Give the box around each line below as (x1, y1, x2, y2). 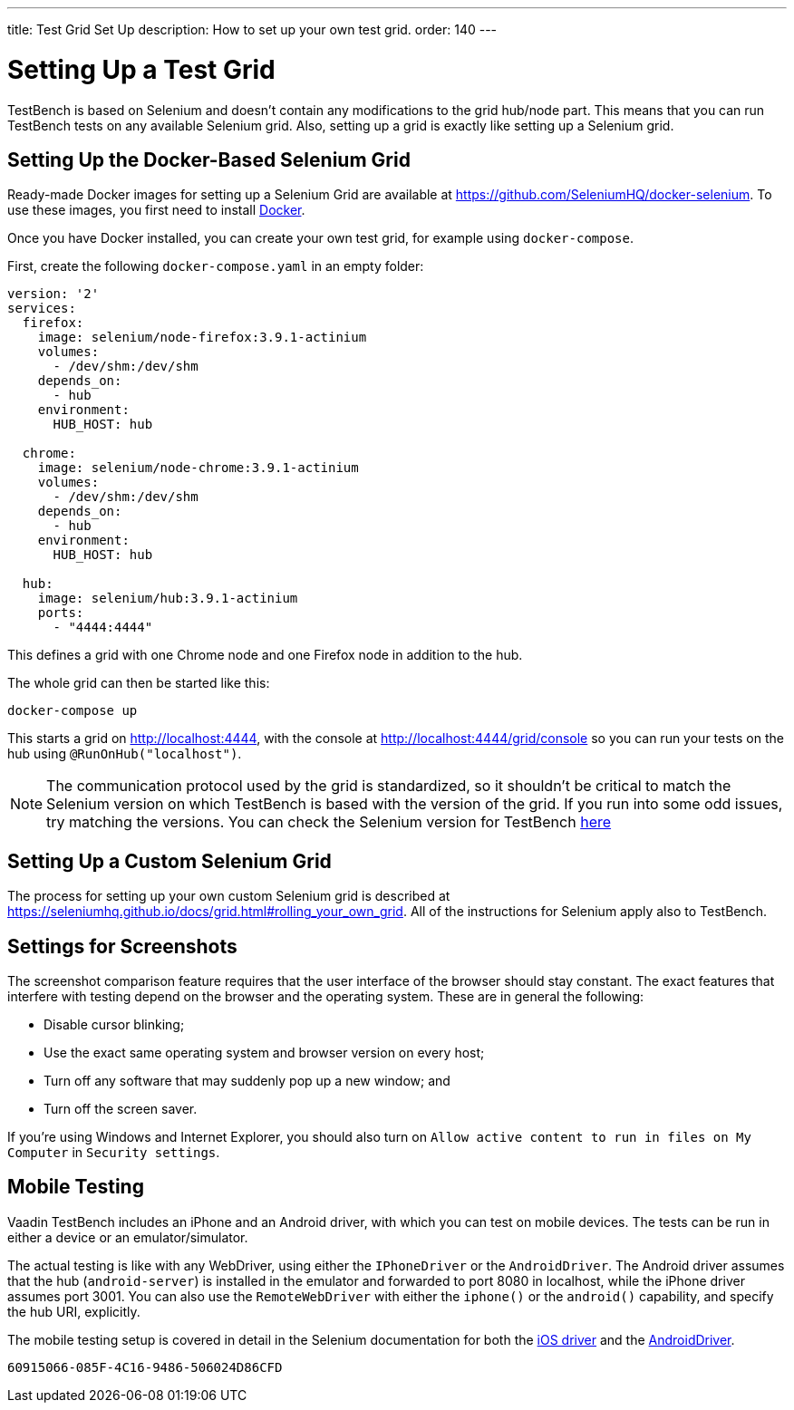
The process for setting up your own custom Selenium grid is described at (7, 888, 450, 904)
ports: (37, 605, 84, 621)
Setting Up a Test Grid (7, 53, 276, 85)
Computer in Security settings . (7, 1144, 220, 1161)
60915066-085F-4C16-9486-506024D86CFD (7, 1359, 283, 1375)
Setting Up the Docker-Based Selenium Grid (7, 148, 411, 171)
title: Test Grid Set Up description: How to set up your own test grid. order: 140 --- (7, 22, 498, 37)
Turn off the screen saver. (44, 1101, 198, 1117)
